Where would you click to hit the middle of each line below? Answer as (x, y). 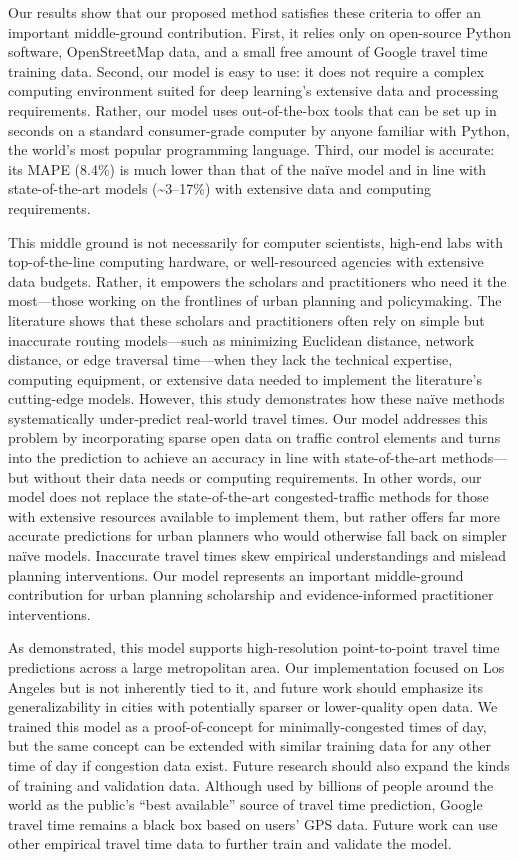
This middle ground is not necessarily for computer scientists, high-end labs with (256, 241)
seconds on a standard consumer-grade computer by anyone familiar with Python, (259, 129)
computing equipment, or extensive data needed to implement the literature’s (245, 378)
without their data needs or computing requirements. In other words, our (257, 476)
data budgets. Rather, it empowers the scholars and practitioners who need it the (257, 280)
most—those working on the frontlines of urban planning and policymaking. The (255, 300)
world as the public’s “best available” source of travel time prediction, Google (245, 804)
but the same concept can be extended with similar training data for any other (249, 745)
